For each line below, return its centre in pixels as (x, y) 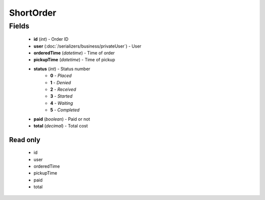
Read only (25, 140)
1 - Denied (61, 82)
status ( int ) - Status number (62, 69)
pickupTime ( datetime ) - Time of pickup (74, 60)
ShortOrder (33, 13)
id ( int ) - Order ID (51, 39)
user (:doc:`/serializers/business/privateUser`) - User (88, 46)
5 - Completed (65, 110)
